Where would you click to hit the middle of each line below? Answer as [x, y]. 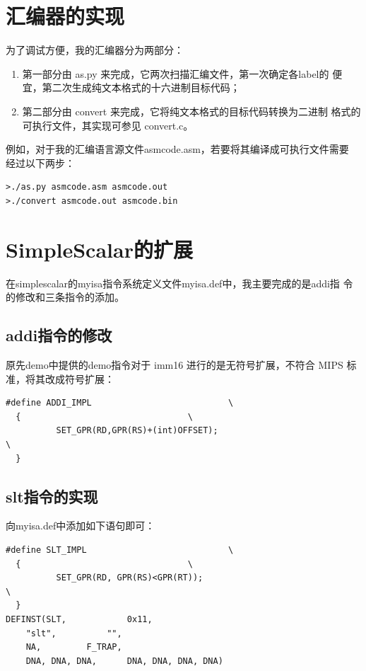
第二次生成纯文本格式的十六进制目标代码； [141, 87]
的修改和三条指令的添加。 [65, 297]
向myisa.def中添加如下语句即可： [81, 526]
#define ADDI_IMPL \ [120, 403]
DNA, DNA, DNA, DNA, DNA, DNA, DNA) [124, 661]
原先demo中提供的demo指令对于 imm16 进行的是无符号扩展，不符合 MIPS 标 [181, 364]
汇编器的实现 [65, 16]
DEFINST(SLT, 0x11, [79, 619]
